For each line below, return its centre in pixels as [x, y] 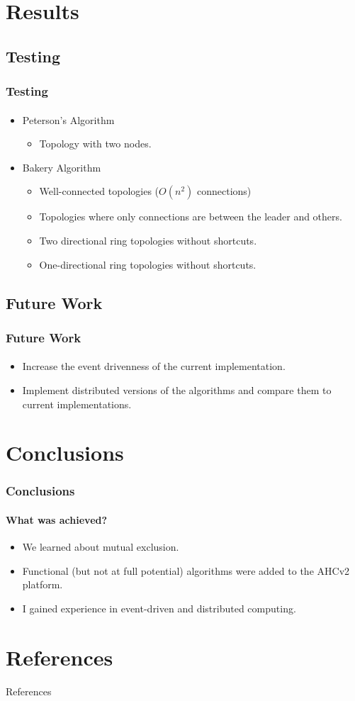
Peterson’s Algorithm [68, 119]
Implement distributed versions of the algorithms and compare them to [177, 389]
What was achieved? [57, 519]
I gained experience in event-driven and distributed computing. [159, 608]
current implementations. [77, 404]
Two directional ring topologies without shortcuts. [148, 240]
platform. [43, 584]
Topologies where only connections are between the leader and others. [191, 217]
